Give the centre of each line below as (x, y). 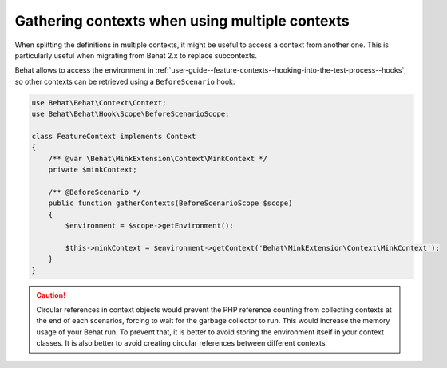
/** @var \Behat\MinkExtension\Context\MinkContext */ (158, 158)
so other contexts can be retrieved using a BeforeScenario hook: (125, 81)
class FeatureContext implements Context (114, 136)
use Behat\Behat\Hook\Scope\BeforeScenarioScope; (131, 114)
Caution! (51, 295)
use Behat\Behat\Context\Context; (99, 103)
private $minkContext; (93, 170)
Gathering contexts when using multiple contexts (182, 21)
